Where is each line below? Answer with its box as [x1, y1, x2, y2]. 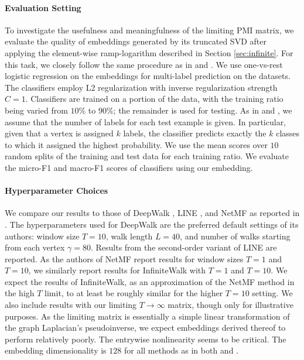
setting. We [252, 287, 293, 299]
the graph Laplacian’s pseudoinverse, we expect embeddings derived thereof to [5, 321, 286, 334]
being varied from [5, 104, 68, 116]
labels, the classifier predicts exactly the [123, 127, 267, 139]
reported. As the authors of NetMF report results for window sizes [5, 252, 244, 265]
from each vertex [5, 241, 65, 253]
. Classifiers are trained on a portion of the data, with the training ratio [25, 92, 283, 105]
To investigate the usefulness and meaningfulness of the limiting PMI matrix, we [5, 23, 294, 36]
